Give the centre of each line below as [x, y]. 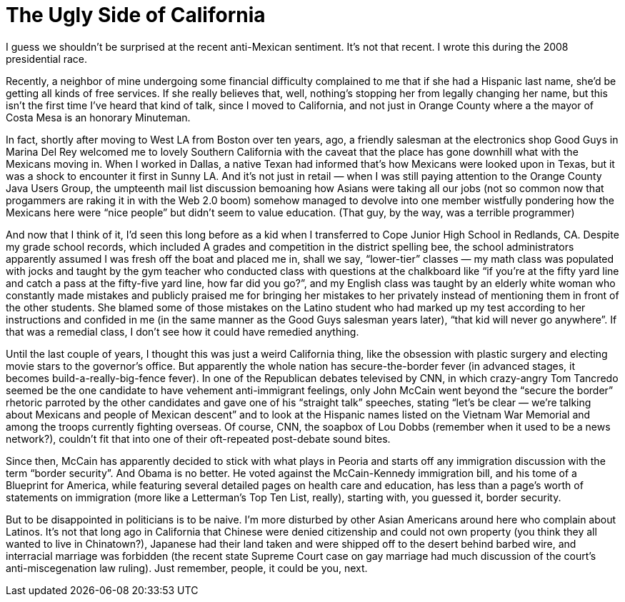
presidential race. [47, 59]
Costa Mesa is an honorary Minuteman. [98, 117]
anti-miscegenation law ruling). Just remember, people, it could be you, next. [187, 568]
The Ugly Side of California [136, 15]
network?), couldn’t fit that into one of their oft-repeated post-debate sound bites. [198, 438]
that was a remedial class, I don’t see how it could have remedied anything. [182, 331]
